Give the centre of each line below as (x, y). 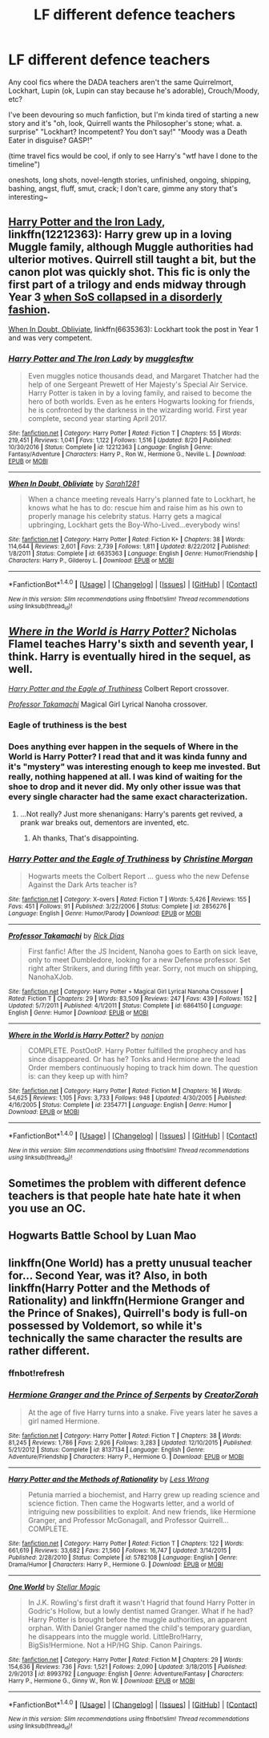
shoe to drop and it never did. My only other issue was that (124, 786)
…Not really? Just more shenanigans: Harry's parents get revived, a (131, 814)
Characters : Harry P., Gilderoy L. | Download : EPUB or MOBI (91, 561)
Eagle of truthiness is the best (68, 725)
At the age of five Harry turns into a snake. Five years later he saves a (143, 1412)
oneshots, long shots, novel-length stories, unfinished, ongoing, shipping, (130, 180)
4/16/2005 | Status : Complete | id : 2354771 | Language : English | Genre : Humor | (120, 1105)
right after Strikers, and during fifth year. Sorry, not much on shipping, (143, 969)
